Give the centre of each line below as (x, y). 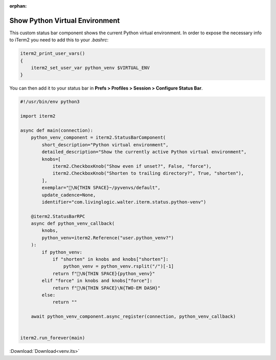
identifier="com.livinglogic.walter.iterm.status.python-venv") (124, 202)
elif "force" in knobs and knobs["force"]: (97, 281)
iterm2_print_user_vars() (53, 53)
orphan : (18, 6)
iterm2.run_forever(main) (53, 338)
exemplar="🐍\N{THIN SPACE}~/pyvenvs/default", (101, 188)
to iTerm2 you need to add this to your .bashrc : (59, 40)
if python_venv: (62, 252)
